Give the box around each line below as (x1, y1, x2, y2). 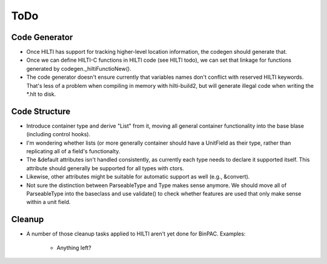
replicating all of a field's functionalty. (26, 148, 121, 155)
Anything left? (56, 244, 91, 251)
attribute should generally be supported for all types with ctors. (26, 164, 184, 172)
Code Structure (11, 106, 71, 116)
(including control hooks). (26, 131, 91, 138)
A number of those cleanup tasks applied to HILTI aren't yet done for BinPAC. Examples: (26, 230, 246, 237)
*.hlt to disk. (26, 91, 56, 98)
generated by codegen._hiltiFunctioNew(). (26, 65, 131, 72)
